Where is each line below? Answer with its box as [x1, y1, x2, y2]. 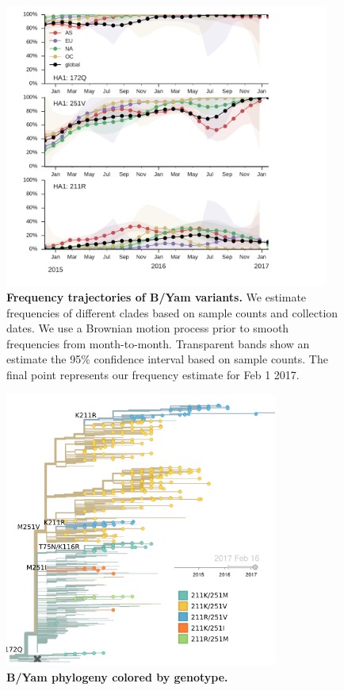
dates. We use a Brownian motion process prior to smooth [6, 320, 289, 336]
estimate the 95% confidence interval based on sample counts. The [6, 351, 328, 367]
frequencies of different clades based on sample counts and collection [6, 304, 338, 321]
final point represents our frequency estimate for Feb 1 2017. [6, 367, 300, 382]
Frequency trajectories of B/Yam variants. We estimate [6, 289, 307, 305]
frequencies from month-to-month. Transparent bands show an [6, 335, 310, 351]
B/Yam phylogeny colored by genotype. [6, 669, 228, 685]
